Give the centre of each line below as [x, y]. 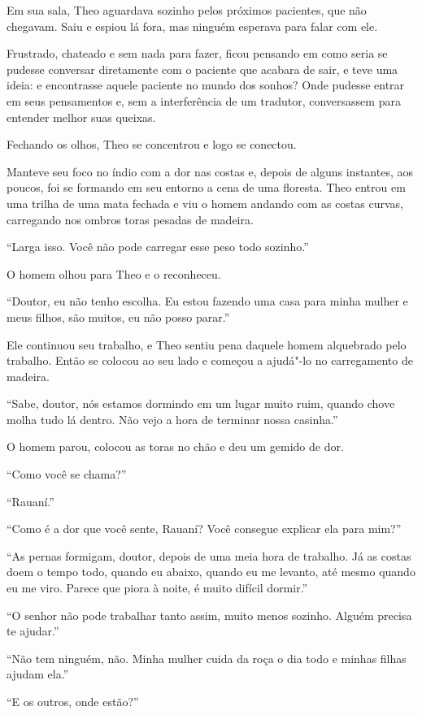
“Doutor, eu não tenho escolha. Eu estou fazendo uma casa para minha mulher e [207, 301]
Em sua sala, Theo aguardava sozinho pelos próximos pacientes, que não [187, 10]
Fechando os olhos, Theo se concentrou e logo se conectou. [152, 144]
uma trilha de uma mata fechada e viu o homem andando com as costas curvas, [205, 203]
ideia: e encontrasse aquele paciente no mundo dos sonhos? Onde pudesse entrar [206, 85]
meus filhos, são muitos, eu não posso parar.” [118, 316]
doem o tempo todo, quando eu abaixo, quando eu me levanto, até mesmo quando [211, 572]
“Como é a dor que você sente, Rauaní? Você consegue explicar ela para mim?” [204, 529]
